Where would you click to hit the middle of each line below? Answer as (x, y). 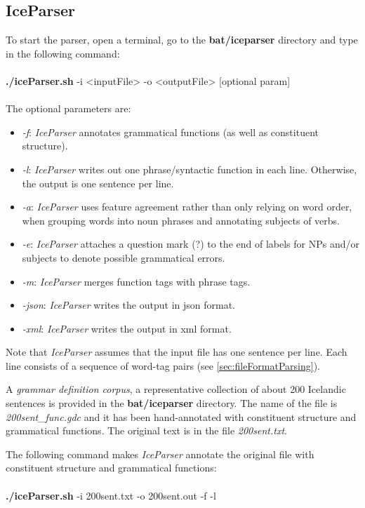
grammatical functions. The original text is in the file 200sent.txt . (146, 430)
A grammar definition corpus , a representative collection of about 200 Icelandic (176, 389)
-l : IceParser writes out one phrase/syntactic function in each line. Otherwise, (190, 169)
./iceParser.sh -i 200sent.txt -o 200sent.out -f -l (111, 495)
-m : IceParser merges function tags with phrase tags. (136, 281)
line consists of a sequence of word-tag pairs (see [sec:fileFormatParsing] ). (163, 365)
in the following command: (63, 53)
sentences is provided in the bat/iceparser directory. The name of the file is (172, 403)
